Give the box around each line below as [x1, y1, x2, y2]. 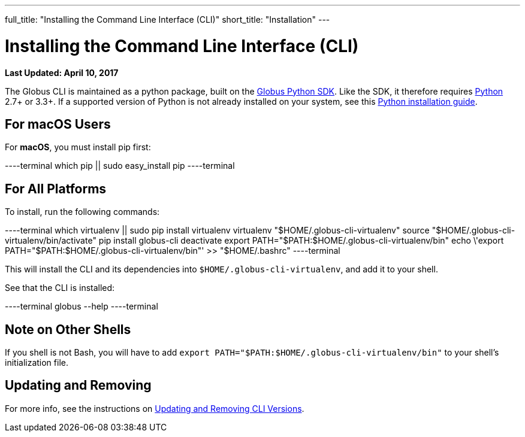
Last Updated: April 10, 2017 [5, 67, 119, 78]
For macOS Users [5, 116, 111, 132]
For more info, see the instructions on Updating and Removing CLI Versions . [5, 403, 304, 414]
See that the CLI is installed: [5, 283, 115, 293]
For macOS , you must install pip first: [5, 142, 151, 153]
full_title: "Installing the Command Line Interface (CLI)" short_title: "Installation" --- [5, 14, 330, 25]
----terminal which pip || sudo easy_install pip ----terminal [5, 160, 235, 171]
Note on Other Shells [5, 321, 131, 337]
